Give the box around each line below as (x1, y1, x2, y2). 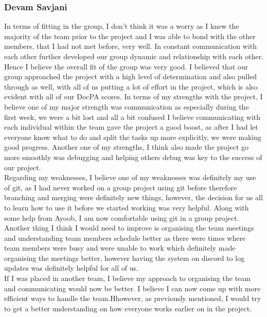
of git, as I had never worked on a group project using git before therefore (4, 182, 237, 192)
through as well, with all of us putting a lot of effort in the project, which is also (4, 81, 258, 92)
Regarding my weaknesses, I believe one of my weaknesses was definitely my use (4, 172, 256, 183)
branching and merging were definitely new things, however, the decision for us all (4, 192, 263, 203)
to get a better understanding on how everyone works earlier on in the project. (4, 303, 252, 313)
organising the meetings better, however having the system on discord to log (4, 252, 245, 263)
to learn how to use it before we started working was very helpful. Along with (4, 202, 249, 213)
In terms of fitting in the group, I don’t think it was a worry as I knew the (4, 21, 239, 31)
